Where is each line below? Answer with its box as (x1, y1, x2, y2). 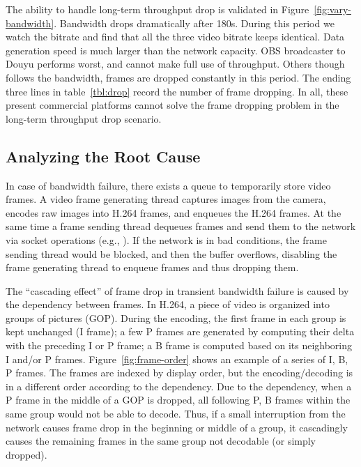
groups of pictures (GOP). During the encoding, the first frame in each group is (6, 310, 346, 325)
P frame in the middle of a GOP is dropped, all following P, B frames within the (6, 392, 351, 407)
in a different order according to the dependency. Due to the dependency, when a (6, 378, 352, 393)
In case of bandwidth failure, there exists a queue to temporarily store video (6, 178, 331, 192)
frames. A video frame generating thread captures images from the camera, (6, 192, 326, 206)
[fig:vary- (314, 2, 351, 16)
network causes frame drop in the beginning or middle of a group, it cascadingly (6, 420, 348, 434)
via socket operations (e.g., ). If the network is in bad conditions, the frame (6, 232, 327, 247)
